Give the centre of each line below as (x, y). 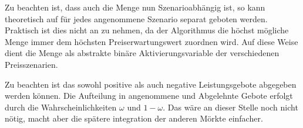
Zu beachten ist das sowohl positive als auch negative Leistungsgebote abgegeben (151, 84)
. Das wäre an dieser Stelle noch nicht (230, 107)
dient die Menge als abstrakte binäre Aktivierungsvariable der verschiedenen (142, 53)
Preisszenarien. (31, 64)
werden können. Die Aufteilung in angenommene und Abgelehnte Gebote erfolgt (149, 96)
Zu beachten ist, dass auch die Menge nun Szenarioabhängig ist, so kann (135, 7)
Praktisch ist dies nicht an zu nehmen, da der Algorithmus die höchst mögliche (147, 30)
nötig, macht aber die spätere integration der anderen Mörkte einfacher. (134, 118)
